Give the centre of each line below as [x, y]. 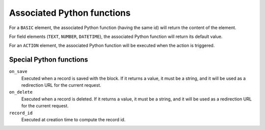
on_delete [21, 92]
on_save [18, 72]
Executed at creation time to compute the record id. [73, 119]
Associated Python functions [70, 13]
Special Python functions [49, 60]
